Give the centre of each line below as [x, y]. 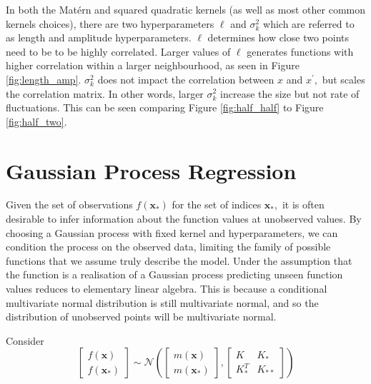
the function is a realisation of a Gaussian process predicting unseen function [174, 274]
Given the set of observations [69, 204]
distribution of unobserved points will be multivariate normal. [141, 317]
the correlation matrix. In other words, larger [105, 93]
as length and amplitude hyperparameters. [99, 37]
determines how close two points [278, 37]
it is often [303, 204]
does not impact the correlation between [186, 79]
